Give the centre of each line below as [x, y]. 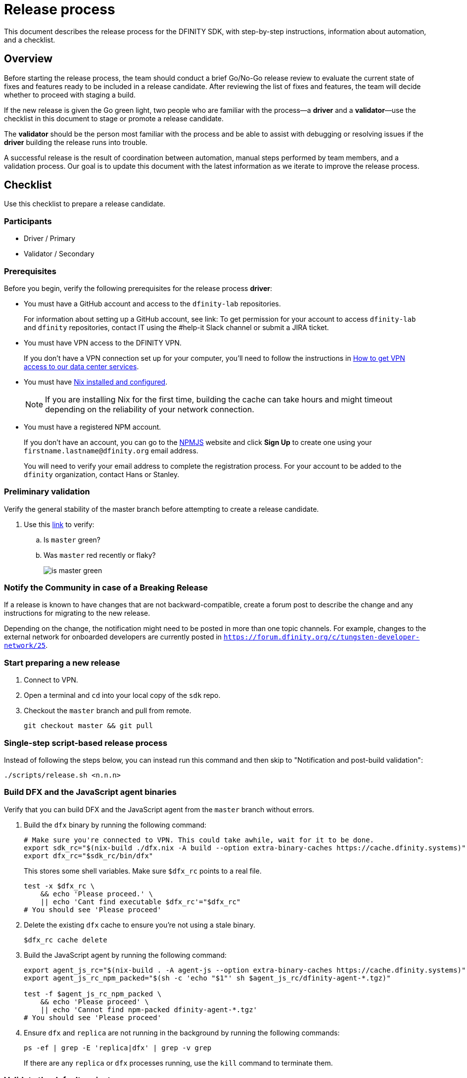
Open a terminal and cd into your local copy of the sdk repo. [122, 695]
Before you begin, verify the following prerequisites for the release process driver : [138, 288]
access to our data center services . [81, 366]
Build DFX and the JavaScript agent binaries [90, 792]
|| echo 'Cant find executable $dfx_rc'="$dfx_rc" [140, 902]
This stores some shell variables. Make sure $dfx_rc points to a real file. [143, 871]
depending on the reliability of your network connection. [150, 409]
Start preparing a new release [62, 662]
